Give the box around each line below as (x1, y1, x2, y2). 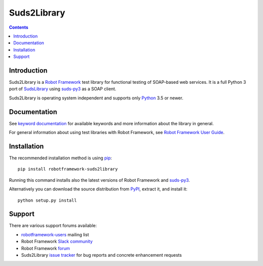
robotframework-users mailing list (21, 231, 89, 237)
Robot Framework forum (21, 245, 70, 251)
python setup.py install (18, 197, 77, 203)
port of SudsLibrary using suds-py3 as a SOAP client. (9, 86, 116, 92)
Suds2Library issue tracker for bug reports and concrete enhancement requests (21, 252, 182, 258)
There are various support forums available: (9, 223, 97, 228)
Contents (9, 24, 29, 30)
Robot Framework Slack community (21, 239, 93, 245)
